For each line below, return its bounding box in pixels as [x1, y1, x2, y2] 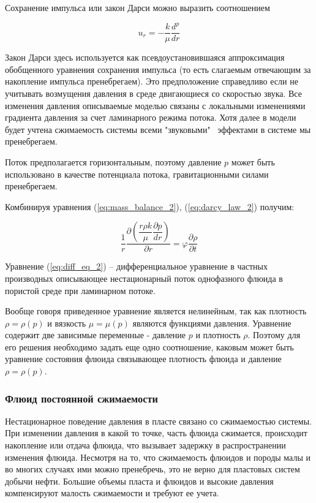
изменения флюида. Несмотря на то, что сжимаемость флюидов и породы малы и [5, 450, 310, 463]
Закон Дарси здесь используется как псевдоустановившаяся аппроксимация [5, 51, 285, 64]
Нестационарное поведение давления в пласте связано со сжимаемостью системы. [5, 414, 312, 427]
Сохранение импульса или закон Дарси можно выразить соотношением [5, 1, 270, 13]
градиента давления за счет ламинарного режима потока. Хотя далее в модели [5, 111, 296, 124]
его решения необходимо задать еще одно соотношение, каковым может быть [5, 340, 294, 353]
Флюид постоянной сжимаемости [5, 390, 158, 406]
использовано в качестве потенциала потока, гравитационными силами [5, 167, 269, 180]
